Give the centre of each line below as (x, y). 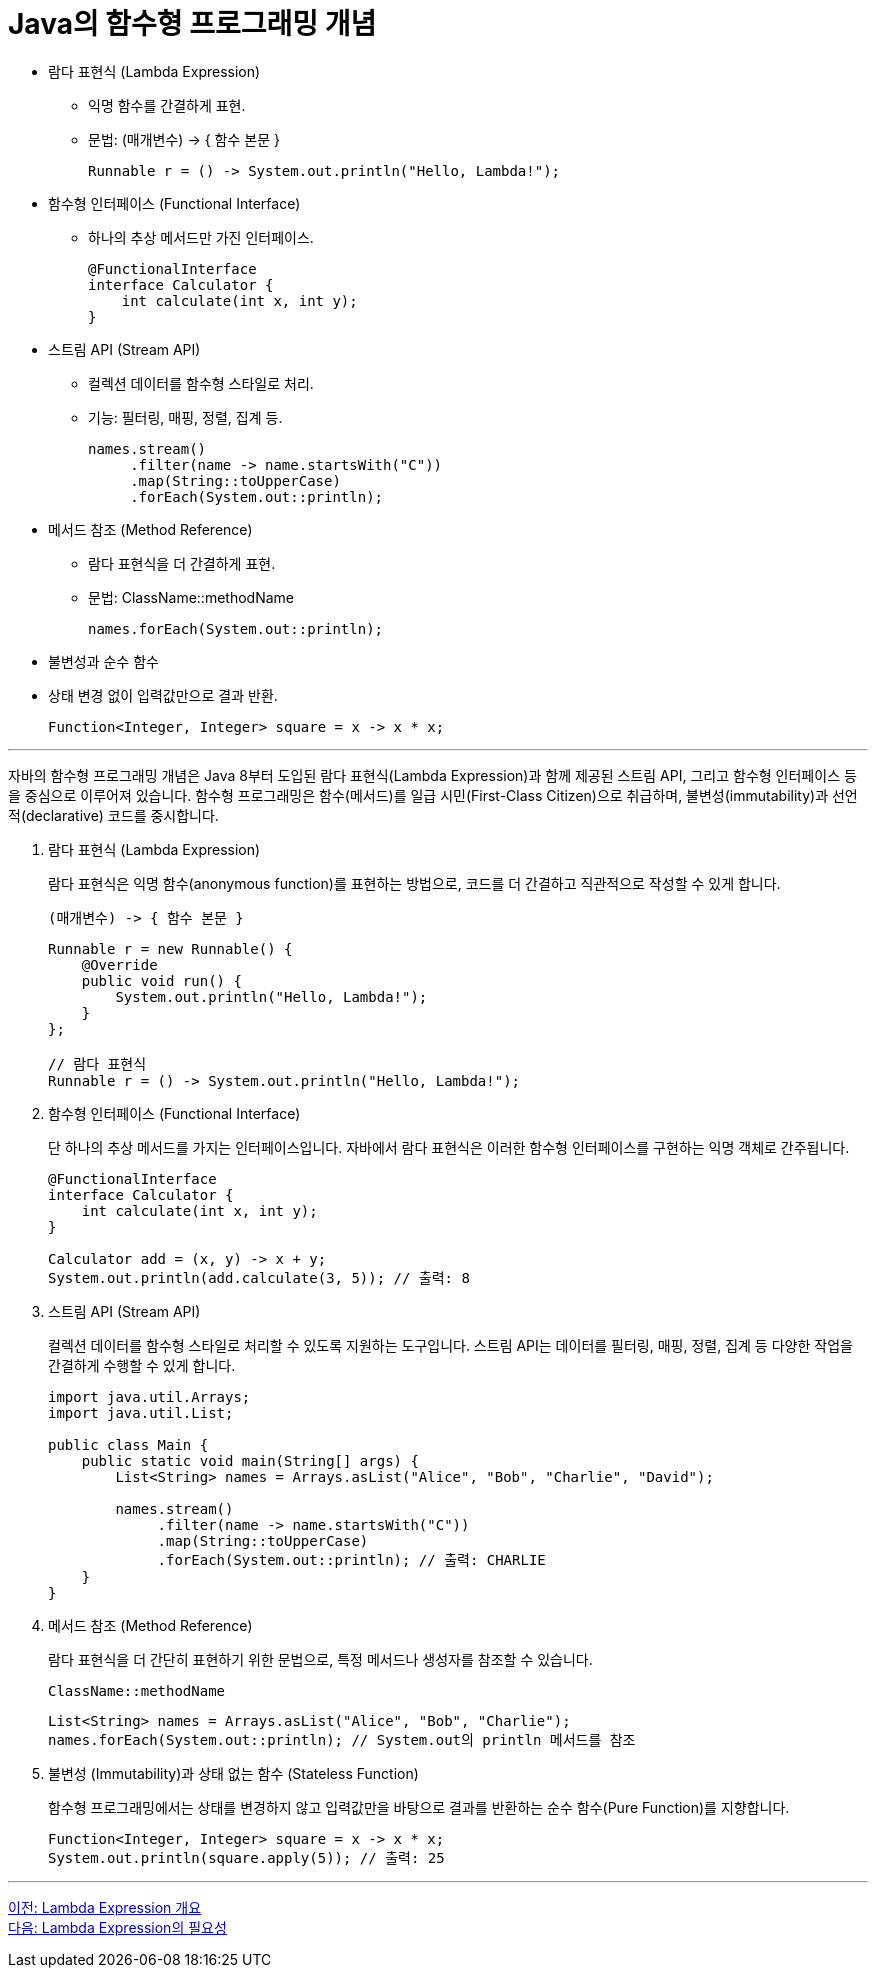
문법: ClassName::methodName (191, 597)
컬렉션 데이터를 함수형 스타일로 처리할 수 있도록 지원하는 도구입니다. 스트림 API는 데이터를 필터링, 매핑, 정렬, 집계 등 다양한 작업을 (450, 1345)
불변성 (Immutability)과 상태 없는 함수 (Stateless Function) (233, 1773)
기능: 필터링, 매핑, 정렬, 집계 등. (185, 417)
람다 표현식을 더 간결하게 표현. (182, 563)
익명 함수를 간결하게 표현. (167, 105)
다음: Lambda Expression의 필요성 (117, 1927)
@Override (119, 964)
